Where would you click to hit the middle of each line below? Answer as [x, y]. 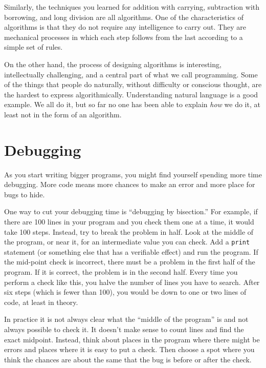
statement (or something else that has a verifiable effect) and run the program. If [131, 251]
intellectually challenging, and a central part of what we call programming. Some [131, 74]
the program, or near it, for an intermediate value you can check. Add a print [127, 242]
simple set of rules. [34, 47]
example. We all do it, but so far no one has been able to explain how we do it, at [132, 104]
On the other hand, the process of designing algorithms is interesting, [113, 64]
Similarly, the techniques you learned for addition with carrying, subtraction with [132, 7]
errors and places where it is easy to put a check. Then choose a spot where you [129, 349]
